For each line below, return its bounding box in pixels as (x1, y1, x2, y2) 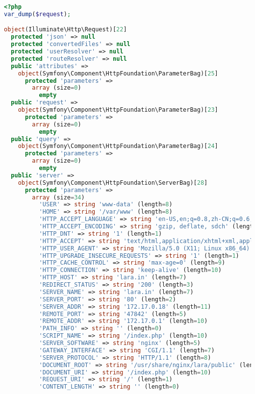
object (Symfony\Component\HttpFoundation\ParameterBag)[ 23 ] (18, 106, 218, 114)
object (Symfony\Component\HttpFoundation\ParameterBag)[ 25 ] (18, 70, 218, 77)
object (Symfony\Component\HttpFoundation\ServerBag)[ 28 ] (18, 179, 208, 186)
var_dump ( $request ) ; (4, 10, 71, 18)
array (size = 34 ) (32, 194, 85, 201)
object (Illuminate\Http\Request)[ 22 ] (4, 26, 127, 33)
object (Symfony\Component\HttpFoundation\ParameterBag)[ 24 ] (18, 143, 218, 150)
